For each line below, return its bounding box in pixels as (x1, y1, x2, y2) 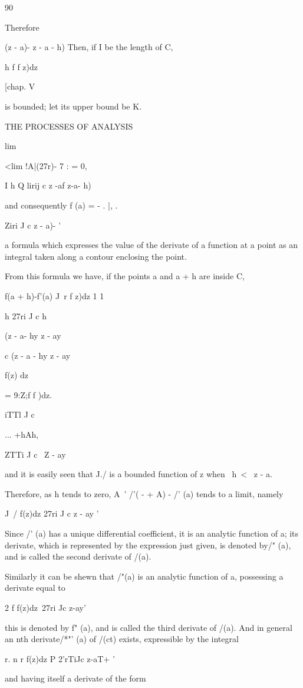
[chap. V (5, 80, 35, 92)
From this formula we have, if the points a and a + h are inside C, (5, 270, 245, 282)
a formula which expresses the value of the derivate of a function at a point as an (5, 239, 298, 251)
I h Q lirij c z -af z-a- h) (5, 179, 91, 191)
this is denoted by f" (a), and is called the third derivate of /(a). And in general (5, 621, 292, 633)
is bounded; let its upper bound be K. (5, 100, 142, 112)
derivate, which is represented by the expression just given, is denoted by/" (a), (5, 538, 291, 551)
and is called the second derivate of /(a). (5, 550, 151, 563)
